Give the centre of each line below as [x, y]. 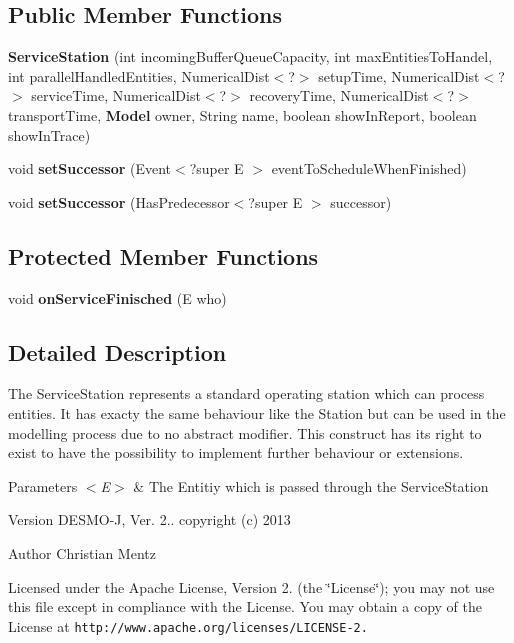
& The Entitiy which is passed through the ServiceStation [311, 485]
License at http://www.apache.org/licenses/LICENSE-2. [188, 625]
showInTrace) [49, 134]
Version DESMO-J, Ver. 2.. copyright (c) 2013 [149, 519]
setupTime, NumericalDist [399, 75]
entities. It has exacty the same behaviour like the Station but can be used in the [257, 412]
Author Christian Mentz [82, 552]
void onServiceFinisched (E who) [117, 297]
